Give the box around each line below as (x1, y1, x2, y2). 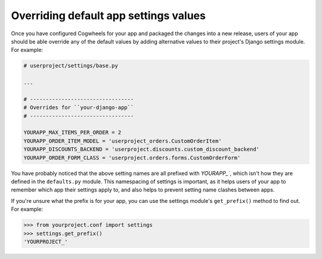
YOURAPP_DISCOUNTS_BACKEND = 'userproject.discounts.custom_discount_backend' (23, 146, 259, 153)
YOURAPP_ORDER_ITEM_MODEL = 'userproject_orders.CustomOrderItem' (23, 137, 222, 144)
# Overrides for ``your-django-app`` (23, 104, 134, 111)
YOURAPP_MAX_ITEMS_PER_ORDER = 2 (23, 129, 122, 136)
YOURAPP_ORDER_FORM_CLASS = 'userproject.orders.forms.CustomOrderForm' (23, 154, 241, 161)
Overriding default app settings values (11, 9, 206, 22)
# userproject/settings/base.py (23, 63, 119, 69)
